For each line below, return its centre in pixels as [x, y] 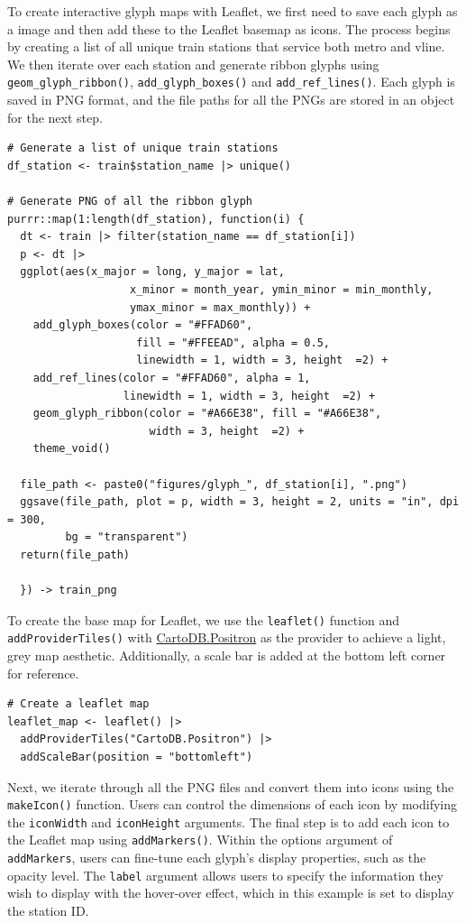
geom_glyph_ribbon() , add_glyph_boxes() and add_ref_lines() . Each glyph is [231, 82]
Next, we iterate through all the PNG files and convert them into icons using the [231, 786]
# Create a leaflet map [78, 704]
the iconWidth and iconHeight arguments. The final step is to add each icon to [228, 821]
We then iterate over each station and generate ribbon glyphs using [193, 64]
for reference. [43, 673]
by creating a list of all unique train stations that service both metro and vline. [226, 46]
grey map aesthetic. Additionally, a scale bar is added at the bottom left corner [227, 655]
